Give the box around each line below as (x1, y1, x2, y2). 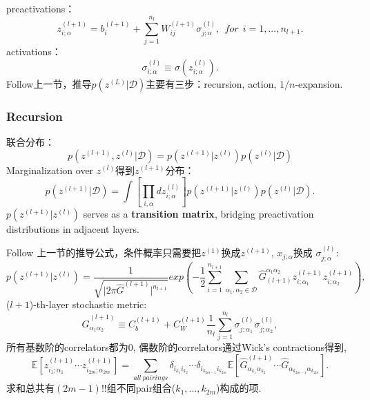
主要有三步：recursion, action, (146, 76, 277, 91)
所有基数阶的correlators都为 (6, 340, 128, 354)
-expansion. (295, 76, 343, 91)
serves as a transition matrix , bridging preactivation (83, 206, 314, 220)
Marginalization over (6, 162, 94, 177)
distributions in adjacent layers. (6, 221, 139, 236)
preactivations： (6, 1, 75, 15)
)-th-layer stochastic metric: (29, 297, 147, 312)
